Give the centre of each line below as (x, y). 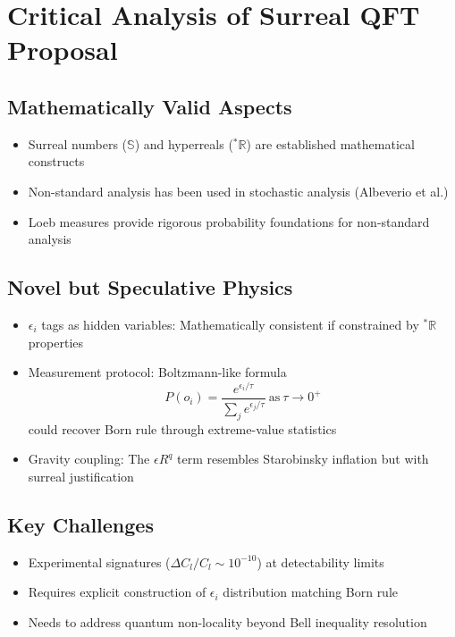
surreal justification (81, 476)
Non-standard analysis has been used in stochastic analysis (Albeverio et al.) (238, 191)
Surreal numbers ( (78, 143)
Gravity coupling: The (89, 459)
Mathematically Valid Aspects (150, 106)
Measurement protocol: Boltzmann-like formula (157, 372)
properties (56, 342)
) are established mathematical (330, 143)
